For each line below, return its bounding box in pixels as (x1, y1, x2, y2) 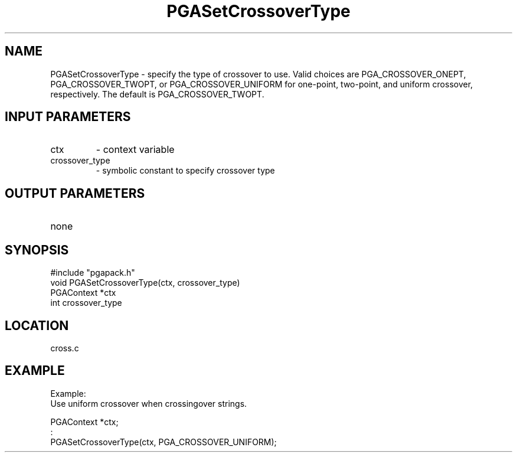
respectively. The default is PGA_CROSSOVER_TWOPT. (50, 89, 264, 99)
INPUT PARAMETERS (5, 109, 131, 125)
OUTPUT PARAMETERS (5, 185, 145, 201)
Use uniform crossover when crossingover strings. (50, 398, 247, 409)
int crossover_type (50, 298, 122, 308)
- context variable (96, 143, 175, 156)
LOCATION (5, 318, 69, 333)
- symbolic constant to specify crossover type (96, 165, 275, 176)
